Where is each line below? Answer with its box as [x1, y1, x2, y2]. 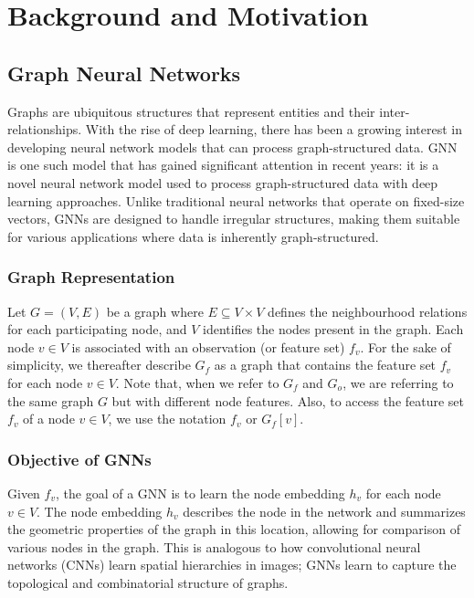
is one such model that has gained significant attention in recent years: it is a [7, 155, 439, 174]
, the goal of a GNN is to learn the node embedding [55, 483, 345, 502]
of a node [23, 409, 75, 428]
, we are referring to [342, 372, 454, 392]
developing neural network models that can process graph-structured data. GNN [7, 137, 458, 156]
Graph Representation [7, 266, 175, 289]
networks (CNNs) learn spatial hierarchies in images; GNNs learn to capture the [7, 555, 457, 574]
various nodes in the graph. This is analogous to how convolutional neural [7, 537, 421, 556]
